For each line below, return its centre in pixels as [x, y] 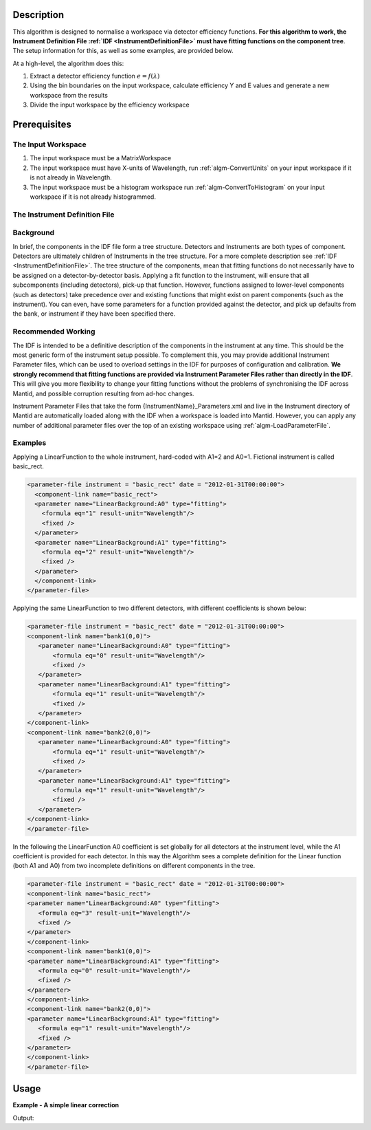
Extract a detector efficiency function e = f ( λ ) [95, 76]
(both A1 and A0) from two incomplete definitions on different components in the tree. [134, 866]
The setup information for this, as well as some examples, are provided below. [123, 51]
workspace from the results [69, 95]
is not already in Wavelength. [71, 177]
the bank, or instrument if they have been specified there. [94, 314]
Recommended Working [54, 332]
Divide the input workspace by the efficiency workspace [110, 105]
